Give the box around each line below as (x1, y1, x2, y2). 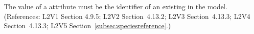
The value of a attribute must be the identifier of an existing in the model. (4, 1, 228, 11)
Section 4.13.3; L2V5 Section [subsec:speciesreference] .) (4, 20, 171, 31)
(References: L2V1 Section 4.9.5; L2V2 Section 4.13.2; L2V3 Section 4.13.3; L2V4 (4, 11, 251, 21)
